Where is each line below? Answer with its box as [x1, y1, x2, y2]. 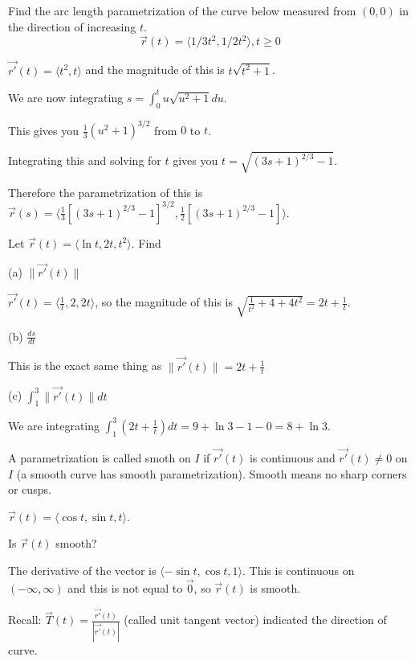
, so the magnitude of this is [95, 294, 233, 310]
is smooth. [250, 579, 301, 596]
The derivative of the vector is [8, 561, 157, 578]
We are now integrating [8, 88, 124, 105]
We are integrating [8, 417, 100, 433]
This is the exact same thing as [8, 357, 162, 374]
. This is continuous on [242, 561, 355, 578]
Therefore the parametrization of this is [8, 183, 203, 200]
